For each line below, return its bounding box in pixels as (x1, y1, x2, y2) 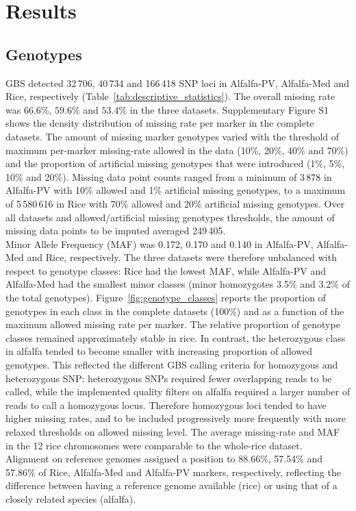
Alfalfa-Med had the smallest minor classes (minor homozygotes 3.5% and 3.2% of (5, 277, 350, 291)
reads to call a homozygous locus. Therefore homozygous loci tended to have (5, 397, 327, 412)
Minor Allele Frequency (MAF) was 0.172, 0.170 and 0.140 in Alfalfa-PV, (5, 236, 314, 251)
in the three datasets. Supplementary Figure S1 (129, 102, 329, 116)
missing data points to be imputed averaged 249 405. (5, 223, 226, 238)
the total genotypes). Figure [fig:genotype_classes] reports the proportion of (5, 290, 326, 305)
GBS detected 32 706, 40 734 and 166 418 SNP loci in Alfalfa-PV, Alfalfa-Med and (5, 75, 349, 90)
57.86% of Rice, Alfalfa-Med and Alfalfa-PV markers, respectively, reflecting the (5, 464, 341, 479)
